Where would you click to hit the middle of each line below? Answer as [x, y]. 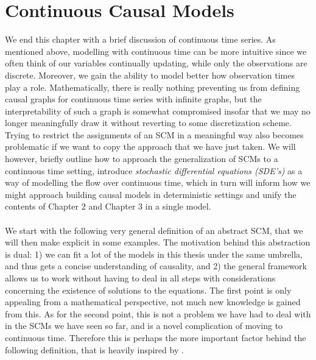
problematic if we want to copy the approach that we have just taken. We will [150, 146]
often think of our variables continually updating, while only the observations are [156, 63]
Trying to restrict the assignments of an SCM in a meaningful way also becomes [154, 134]
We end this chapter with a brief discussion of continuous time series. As [140, 39]
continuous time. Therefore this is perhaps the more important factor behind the [156, 337]
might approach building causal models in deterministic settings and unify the [151, 194]
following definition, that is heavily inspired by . [94, 349]
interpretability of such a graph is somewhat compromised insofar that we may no [158, 111]
